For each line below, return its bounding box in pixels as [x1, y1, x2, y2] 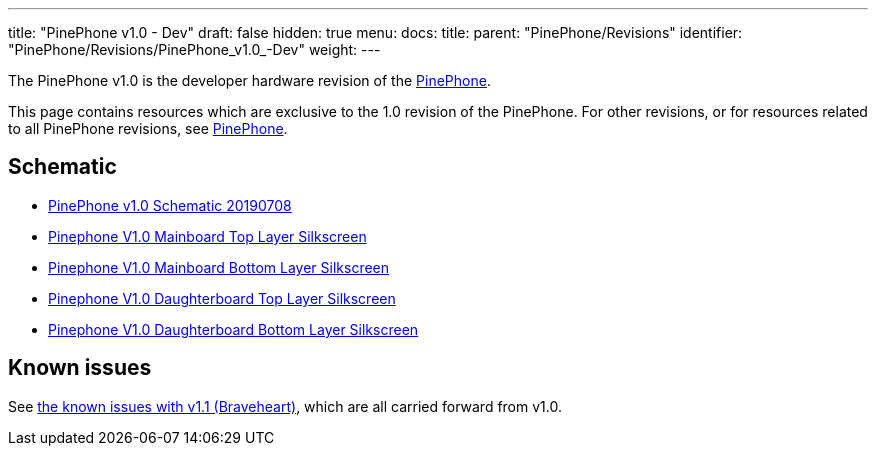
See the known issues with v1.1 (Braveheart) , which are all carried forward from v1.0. [8, 397, 562, 415]
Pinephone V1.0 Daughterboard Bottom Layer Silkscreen [48, 320, 419, 338]
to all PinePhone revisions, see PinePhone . [8, 120, 288, 137]
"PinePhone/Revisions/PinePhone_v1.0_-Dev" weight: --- [8, 41, 381, 58]
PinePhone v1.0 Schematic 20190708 [48, 196, 292, 214]
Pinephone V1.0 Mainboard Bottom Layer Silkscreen [48, 258, 390, 276]
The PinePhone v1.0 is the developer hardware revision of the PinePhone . [8, 72, 491, 89]
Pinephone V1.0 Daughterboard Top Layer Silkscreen [48, 289, 396, 307]
